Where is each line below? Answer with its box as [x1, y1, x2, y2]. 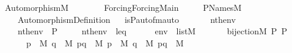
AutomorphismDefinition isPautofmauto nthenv [17, 13, 236, 25]
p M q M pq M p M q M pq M [26, 36, 184, 49]
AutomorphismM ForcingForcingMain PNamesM [4, 1, 242, 13]
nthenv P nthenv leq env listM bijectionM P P [17, 25, 287, 37]
